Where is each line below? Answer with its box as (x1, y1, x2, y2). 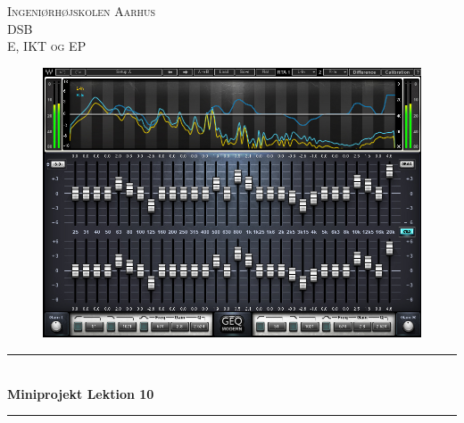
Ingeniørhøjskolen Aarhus (7, 2, 156, 20)
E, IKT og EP (7, 37, 87, 55)
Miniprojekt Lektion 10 (7, 384, 154, 402)
